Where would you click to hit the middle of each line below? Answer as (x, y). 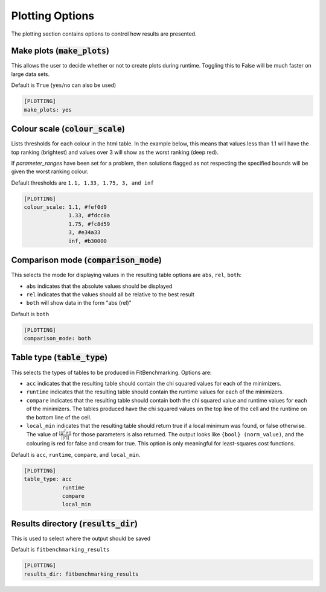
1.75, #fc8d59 (89, 224)
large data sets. (30, 74)
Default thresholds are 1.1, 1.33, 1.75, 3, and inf (82, 183)
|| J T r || (65, 432)
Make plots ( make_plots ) (60, 51)
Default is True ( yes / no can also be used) (64, 85)
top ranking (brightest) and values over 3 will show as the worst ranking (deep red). (115, 152)
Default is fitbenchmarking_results (60, 550)
